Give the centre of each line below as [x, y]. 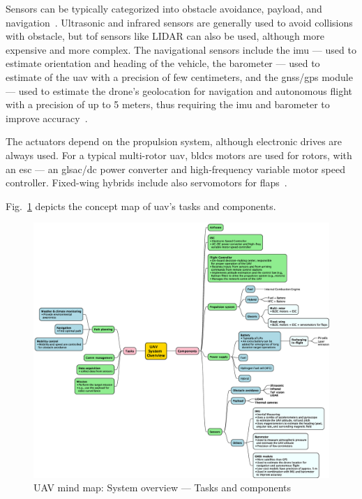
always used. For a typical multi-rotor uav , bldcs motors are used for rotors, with [179, 155]
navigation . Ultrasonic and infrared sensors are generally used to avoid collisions [179, 22]
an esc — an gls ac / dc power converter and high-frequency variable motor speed [175, 169]
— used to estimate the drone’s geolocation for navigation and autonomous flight [179, 90]
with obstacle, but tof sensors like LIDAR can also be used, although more [165, 36]
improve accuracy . [47, 118]
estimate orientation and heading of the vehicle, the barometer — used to [163, 63]
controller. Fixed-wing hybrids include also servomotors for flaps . [146, 183]
